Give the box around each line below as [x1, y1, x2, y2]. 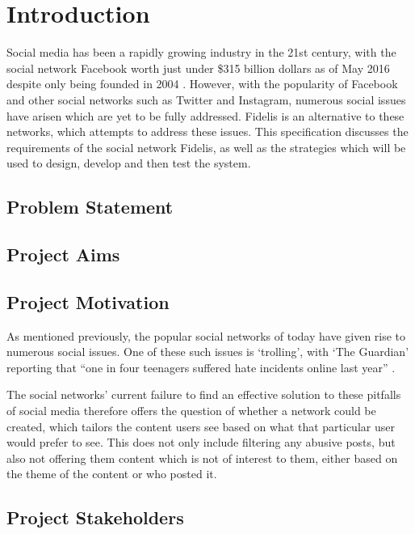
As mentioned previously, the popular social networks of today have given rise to [6, 327, 406, 344]
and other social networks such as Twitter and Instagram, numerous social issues [6, 91, 406, 108]
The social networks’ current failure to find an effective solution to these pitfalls [6, 386, 401, 403]
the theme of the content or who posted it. [6, 465, 217, 482]
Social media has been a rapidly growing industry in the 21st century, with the [6, 44, 396, 61]
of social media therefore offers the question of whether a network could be [6, 402, 376, 419]
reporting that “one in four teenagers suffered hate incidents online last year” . [6, 358, 396, 375]
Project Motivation [6, 289, 170, 314]
